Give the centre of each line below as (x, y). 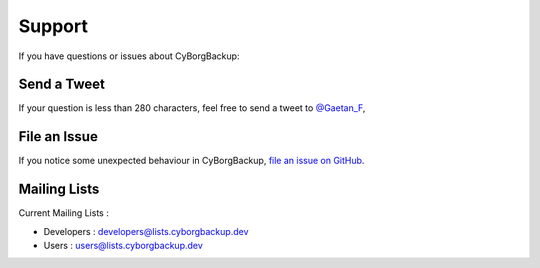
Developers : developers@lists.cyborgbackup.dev (146, 231)
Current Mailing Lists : (63, 213)
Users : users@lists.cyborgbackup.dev (123, 246)
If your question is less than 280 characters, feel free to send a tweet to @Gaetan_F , (192, 108)
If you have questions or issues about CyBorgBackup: (129, 56)
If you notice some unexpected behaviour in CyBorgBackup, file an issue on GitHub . (191, 161)
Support (53, 26)
